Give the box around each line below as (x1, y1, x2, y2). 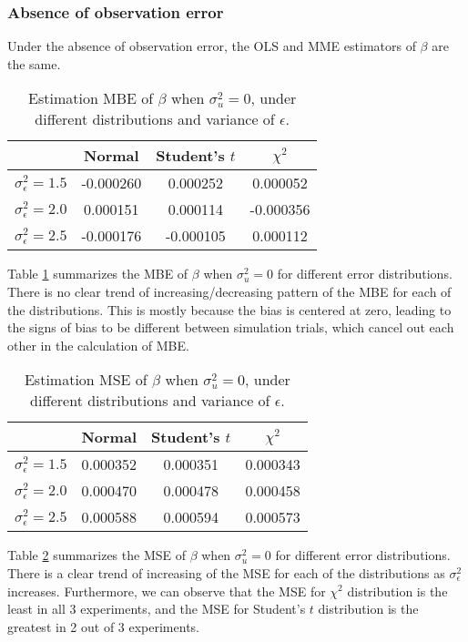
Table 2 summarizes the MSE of (7, 545, 186, 565)
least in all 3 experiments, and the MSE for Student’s (7, 599, 306, 618)
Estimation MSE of (24, 369, 148, 391)
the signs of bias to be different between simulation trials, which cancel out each (7, 318, 454, 337)
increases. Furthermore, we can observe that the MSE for (7, 581, 326, 600)
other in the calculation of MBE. (7, 335, 189, 354)
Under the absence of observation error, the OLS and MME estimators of (7, 36, 416, 56)
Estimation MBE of (28, 87, 154, 109)
